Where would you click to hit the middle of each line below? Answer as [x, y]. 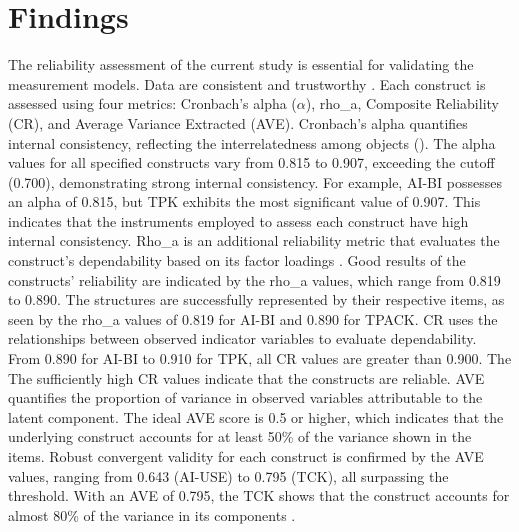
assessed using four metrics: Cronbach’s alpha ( [152, 103]
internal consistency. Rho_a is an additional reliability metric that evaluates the [254, 240]
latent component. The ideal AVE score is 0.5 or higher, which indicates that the [256, 416]
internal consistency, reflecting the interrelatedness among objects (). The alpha [252, 142]
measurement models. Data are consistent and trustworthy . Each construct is [247, 83]
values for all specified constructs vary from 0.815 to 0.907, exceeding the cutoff [251, 162]
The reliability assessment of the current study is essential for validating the [241, 64]
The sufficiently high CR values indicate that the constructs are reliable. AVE [246, 377]
